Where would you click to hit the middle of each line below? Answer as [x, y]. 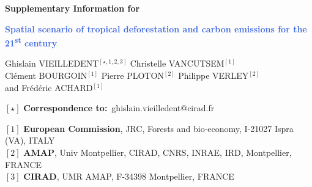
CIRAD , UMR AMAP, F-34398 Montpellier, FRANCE [129, 176]
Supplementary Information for [72, 8]
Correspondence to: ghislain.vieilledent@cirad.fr [119, 108]
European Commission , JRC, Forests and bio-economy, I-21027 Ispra [158, 128]
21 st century [31, 42]
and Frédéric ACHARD [49, 87]
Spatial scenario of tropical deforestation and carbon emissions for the [156, 28]
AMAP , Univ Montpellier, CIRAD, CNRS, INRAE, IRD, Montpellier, [158, 152]
